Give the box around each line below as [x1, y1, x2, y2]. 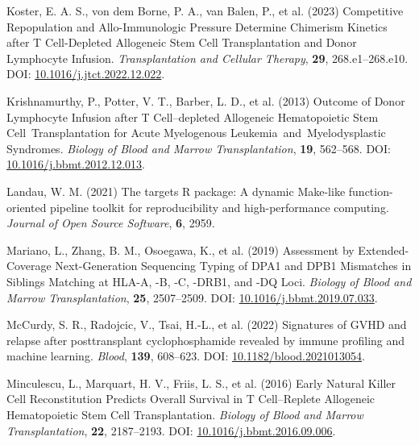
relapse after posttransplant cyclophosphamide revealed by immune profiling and [6, 331, 405, 348]
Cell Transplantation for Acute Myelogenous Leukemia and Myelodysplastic [6, 124, 386, 141]
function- [348, 182, 393, 199]
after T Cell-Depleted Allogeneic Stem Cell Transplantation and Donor [6, 34, 357, 51]
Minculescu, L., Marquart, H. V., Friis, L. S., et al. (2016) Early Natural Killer [6, 374, 396, 391]
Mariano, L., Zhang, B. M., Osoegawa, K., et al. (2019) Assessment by [6, 241, 355, 258]
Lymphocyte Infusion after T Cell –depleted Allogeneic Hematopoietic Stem [6, 108, 379, 125]
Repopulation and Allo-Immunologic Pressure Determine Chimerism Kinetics [6, 18, 388, 35]
